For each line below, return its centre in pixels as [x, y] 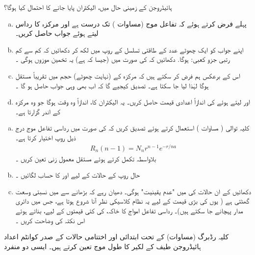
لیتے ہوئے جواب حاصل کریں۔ [57, 33]
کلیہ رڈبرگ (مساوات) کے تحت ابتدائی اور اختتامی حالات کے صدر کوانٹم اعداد [116, 237]
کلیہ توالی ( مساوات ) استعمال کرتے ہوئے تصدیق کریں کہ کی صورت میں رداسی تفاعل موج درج [132, 128]
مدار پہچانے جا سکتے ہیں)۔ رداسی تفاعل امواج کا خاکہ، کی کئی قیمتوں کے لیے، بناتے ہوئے [129, 211]
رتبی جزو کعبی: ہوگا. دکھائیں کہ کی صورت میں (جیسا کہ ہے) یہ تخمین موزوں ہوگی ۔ [123, 59]
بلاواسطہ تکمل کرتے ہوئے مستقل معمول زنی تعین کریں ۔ [86, 158]
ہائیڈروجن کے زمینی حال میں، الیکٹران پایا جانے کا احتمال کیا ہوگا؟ [88, 7]
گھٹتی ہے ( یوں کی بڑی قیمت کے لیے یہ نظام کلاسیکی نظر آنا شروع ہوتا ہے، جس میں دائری [132, 201]
